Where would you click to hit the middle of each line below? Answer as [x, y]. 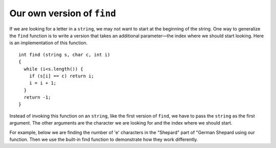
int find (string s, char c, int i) [64, 54]
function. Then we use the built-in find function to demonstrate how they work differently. [104, 139]
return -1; [37, 97]
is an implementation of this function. [49, 43]
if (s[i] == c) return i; [62, 76]
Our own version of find [63, 13]
